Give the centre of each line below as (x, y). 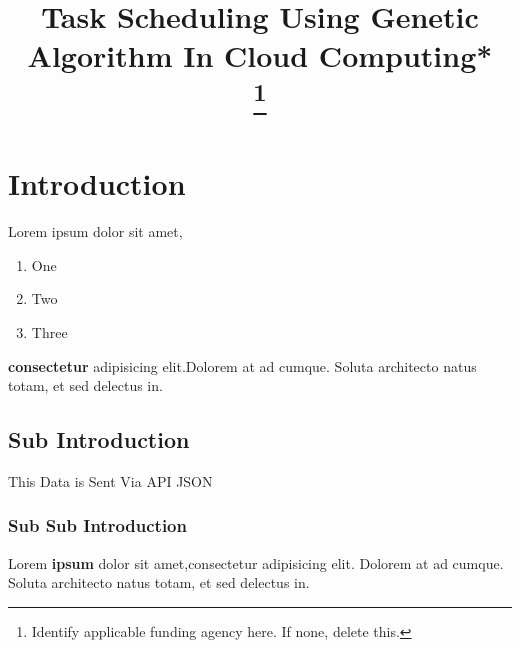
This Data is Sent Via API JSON (110, 480)
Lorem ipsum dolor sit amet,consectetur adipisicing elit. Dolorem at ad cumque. (256, 562)
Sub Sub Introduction (97, 525)
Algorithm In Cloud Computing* (260, 55)
